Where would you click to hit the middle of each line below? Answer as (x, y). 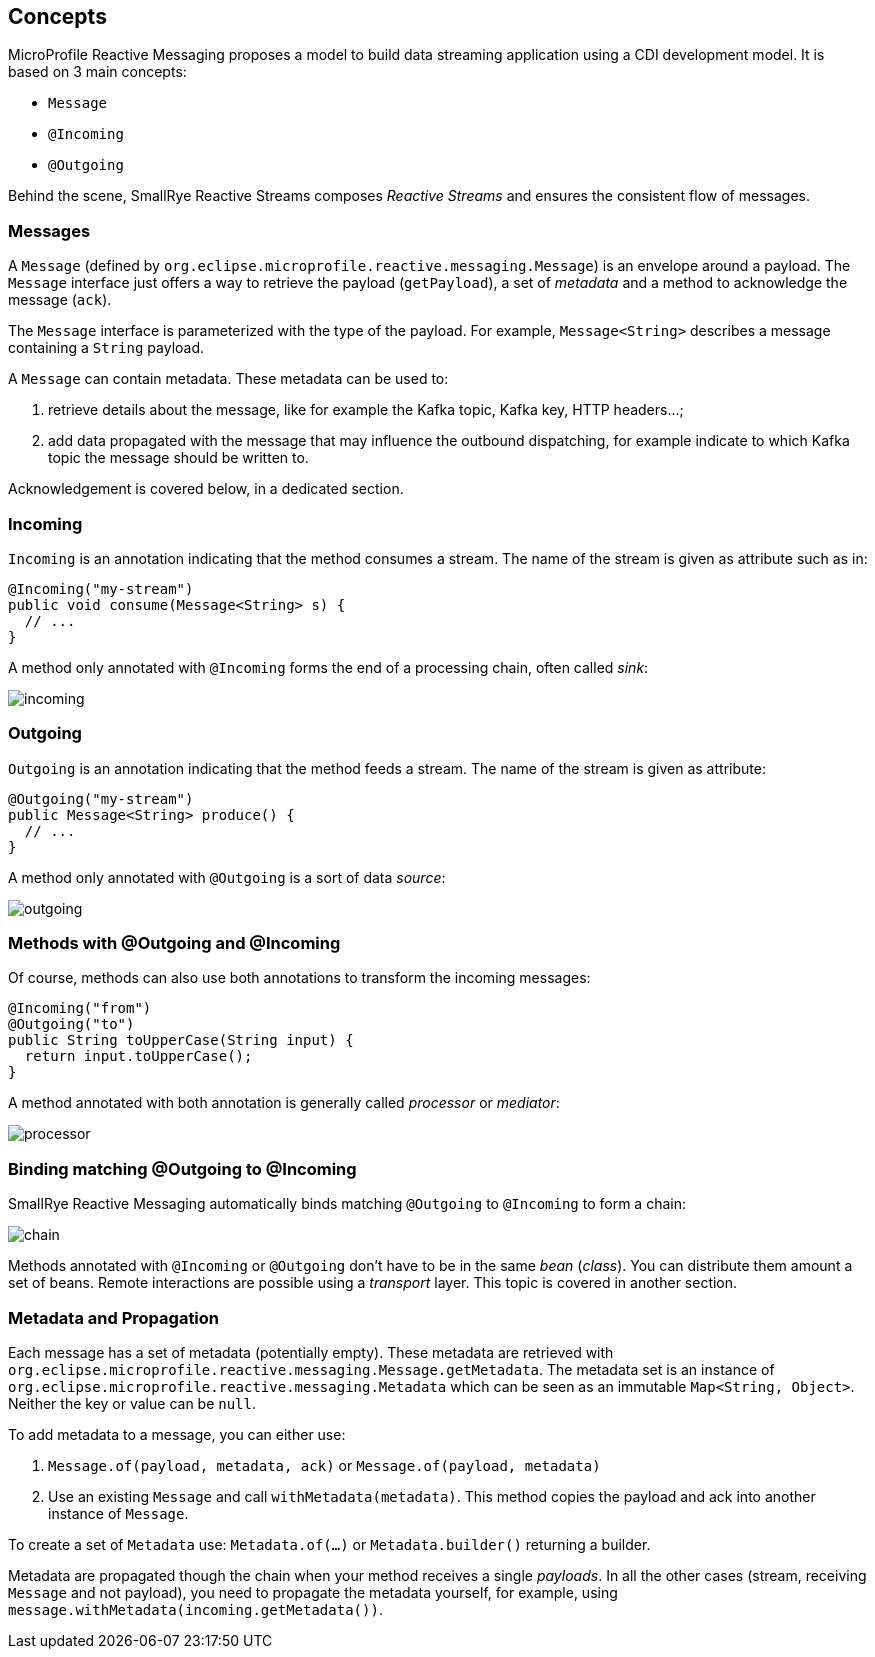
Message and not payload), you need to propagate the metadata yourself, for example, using (313, 1592)
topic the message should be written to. (178, 458)
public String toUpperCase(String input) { (181, 1040)
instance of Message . (118, 1513)
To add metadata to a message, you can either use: (177, 1434)
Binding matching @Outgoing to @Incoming (182, 1168)
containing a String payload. (106, 348)
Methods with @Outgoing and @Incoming (174, 943)
